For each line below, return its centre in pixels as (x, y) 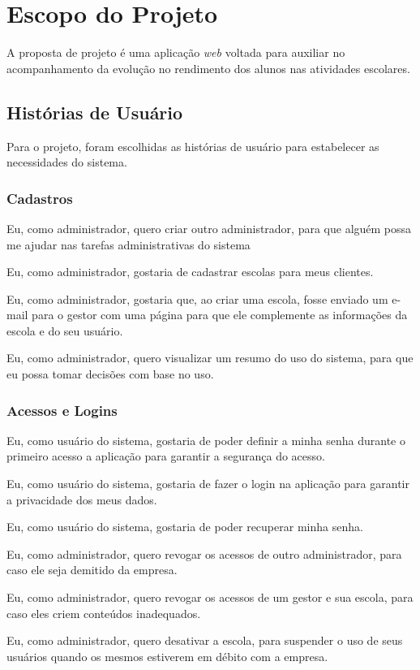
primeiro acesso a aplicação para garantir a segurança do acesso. (166, 456)
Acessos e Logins (62, 410)
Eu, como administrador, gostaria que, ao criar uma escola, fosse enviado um (197, 298)
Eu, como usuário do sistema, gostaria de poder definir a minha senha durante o (206, 440)
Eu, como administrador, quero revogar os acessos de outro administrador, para (204, 553)
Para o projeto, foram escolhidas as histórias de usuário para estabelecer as (193, 146)
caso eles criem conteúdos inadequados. (104, 613)
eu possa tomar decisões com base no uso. (110, 374)
